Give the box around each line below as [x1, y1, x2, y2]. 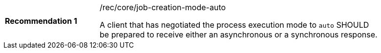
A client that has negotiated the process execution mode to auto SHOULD [100, 20, 369, 30]
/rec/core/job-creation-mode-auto [100, 2, 226, 12]
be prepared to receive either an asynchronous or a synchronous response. [100, 30, 378, 39]
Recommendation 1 [5, 16, 77, 26]
